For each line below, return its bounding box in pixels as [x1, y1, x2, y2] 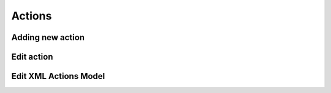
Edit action [11, 52, 53, 62]
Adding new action [11, 32, 85, 43]
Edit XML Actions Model [11, 71, 105, 81]
